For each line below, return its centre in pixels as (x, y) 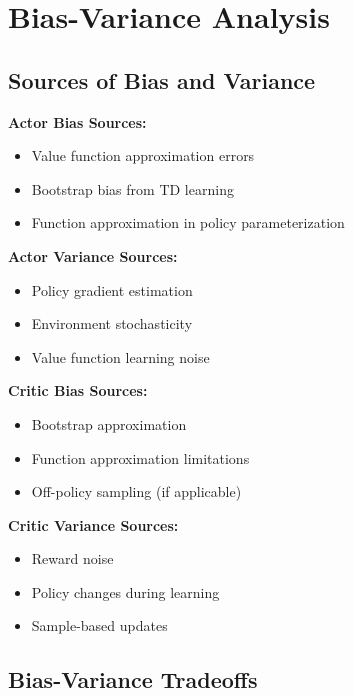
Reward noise (72, 558)
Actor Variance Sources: (93, 255)
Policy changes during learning (125, 591)
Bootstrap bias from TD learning (132, 188)
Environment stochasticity (112, 323)
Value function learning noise (120, 356)
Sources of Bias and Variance (162, 79)
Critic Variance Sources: (93, 524)
